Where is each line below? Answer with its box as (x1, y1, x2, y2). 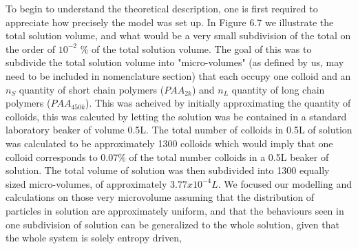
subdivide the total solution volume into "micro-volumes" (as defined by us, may (6, 55, 344, 69)
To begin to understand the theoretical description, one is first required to (6, 1, 318, 15)
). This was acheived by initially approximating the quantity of (85, 96, 351, 110)
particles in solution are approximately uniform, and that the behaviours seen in (6, 203, 344, 217)
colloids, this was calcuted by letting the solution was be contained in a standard (6, 109, 347, 123)
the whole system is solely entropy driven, (6, 230, 182, 245)
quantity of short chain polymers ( (19, 82, 165, 96)
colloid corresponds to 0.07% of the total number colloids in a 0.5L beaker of (6, 149, 329, 164)
